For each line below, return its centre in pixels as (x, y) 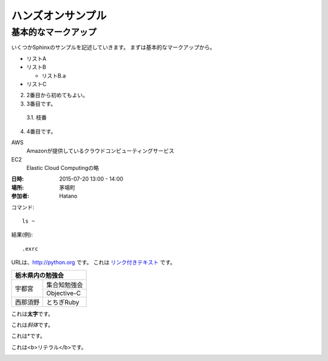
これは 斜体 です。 (32, 325)
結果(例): (22, 235)
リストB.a (54, 75)
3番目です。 (41, 104)
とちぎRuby (63, 302)
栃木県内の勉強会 (39, 275)
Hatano (68, 196)
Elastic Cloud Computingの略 (63, 168)
